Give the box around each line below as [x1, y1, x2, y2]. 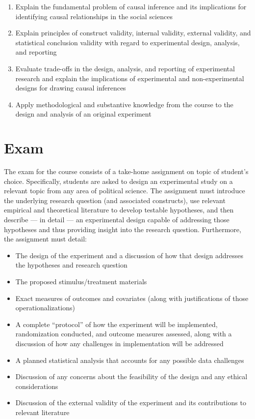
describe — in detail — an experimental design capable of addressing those [4, 214, 229, 225]
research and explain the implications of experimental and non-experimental [15, 73, 244, 83]
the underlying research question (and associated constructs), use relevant [4, 195, 226, 205]
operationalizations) [15, 302, 75, 313]
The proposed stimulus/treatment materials [15, 276, 147, 286]
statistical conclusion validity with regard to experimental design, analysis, [15, 37, 240, 47]
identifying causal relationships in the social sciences [15, 11, 173, 21]
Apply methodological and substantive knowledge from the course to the [15, 99, 233, 109]
